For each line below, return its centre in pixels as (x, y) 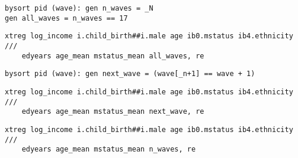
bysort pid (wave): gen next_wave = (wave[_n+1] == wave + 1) (130, 74)
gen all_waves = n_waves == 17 (66, 18)
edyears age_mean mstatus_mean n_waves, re (109, 149)
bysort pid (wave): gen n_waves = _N (79, 8)
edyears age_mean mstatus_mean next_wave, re (113, 112)
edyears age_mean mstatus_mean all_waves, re (113, 56)
